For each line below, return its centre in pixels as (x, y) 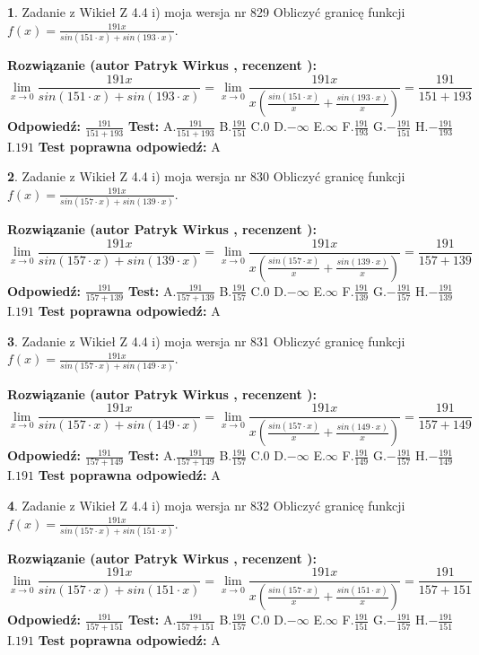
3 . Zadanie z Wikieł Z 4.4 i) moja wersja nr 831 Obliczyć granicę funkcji (206, 341)
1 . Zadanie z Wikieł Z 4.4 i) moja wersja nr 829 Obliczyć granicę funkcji (206, 12)
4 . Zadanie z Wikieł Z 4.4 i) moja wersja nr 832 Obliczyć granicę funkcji (206, 505)
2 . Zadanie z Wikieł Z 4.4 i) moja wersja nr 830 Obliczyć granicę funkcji (206, 176)
